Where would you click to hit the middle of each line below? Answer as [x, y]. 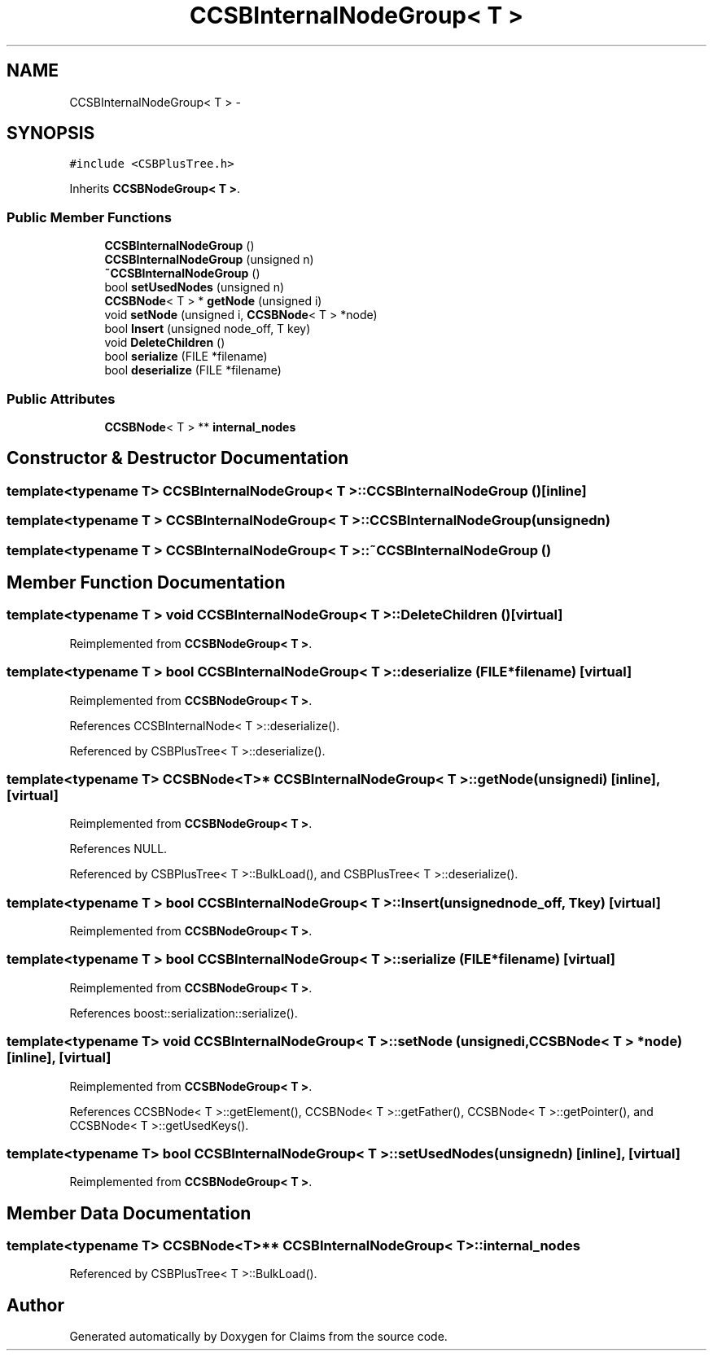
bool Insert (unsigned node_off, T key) [208, 329]
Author [35, 1305]
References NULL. [118, 849]
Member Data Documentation [129, 1213]
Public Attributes [61, 398]
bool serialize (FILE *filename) [186, 357]
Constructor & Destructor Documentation [178, 458]
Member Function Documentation [146, 582]
